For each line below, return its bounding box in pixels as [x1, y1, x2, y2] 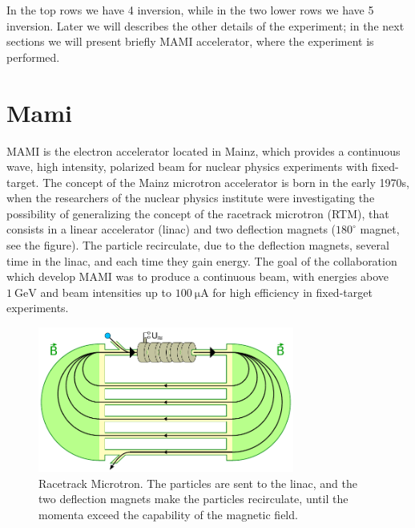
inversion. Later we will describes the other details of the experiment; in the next [6, 17, 405, 34]
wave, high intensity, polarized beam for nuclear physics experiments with [6, 158, 369, 175]
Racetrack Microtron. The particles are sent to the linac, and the [38, 474, 357, 491]
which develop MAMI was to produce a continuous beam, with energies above [6, 268, 389, 285]
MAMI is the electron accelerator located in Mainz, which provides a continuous [6, 142, 401, 159]
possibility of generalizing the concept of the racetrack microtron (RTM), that [6, 205, 389, 221]
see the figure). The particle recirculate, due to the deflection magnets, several [6, 237, 389, 254]
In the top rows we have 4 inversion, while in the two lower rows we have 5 [6, 2, 374, 18]
